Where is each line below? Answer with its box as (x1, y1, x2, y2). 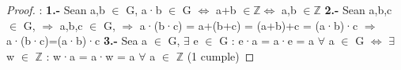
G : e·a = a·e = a (219, 32, 315, 49)
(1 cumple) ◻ (187, 47, 255, 64)
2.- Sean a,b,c (324, 2, 392, 17)
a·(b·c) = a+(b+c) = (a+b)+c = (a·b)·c (139, 17, 358, 33)
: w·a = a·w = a (46, 47, 135, 64)
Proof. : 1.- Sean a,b (6, 2, 105, 17)
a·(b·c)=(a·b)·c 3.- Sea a (6, 32, 148, 49)
